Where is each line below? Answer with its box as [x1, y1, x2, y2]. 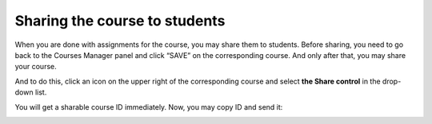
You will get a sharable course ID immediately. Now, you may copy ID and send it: [14, 102, 283, 111]
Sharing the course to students [14, 12, 226, 29]
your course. [14, 62, 58, 72]
